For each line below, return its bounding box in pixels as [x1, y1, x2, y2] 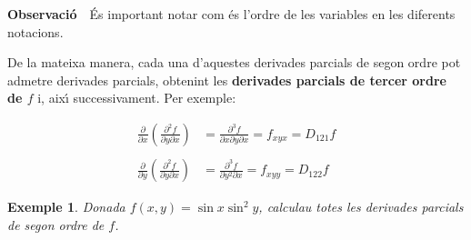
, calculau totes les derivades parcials [258, 197, 464, 216]
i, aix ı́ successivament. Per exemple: [37, 88, 236, 107]
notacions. [7, 22, 64, 41]
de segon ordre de [7, 215, 105, 234]
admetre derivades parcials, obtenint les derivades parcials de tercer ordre [7, 70, 446, 89]
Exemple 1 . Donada [7, 197, 125, 216]
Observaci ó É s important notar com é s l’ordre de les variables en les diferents [7, 5, 456, 23]
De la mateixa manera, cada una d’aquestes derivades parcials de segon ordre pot [7, 53, 461, 72]
